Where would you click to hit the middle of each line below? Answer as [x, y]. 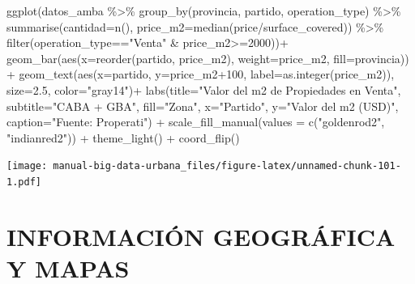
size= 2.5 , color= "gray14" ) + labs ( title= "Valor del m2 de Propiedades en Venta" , [204, 89]
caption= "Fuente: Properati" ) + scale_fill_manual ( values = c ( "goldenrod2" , [196, 122]
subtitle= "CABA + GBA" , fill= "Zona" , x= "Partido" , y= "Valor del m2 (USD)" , [203, 106]
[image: [27, 166]
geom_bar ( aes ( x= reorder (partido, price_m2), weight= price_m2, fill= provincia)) [208, 58]
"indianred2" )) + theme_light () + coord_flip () [123, 137]
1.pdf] [24, 182]
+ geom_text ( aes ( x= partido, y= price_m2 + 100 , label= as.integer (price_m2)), [201, 74]
